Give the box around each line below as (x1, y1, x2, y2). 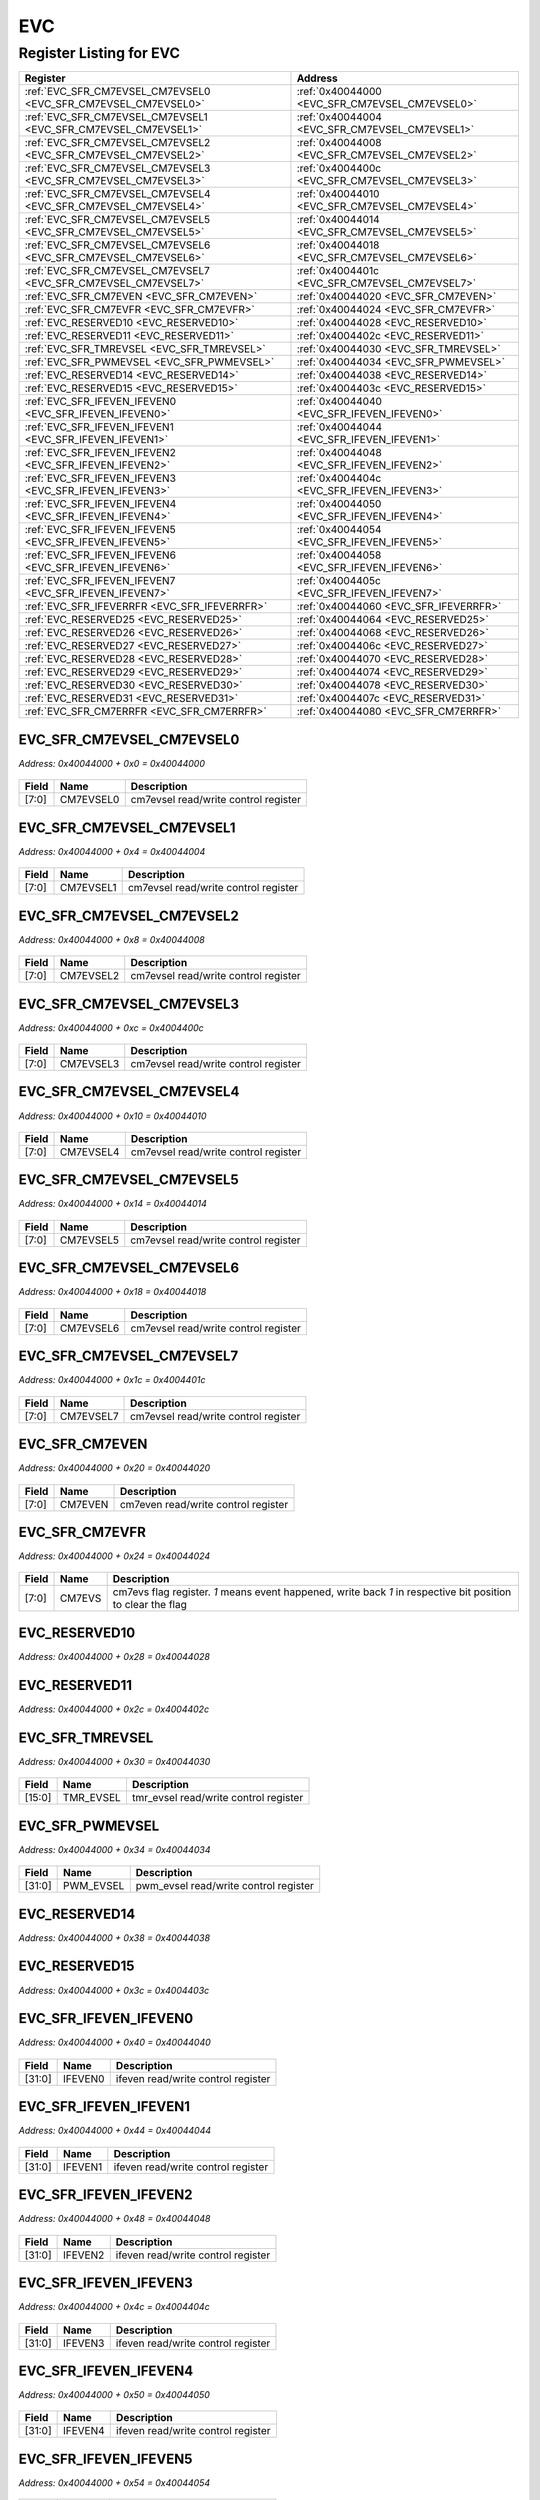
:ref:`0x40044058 (296, 548, 382, 562)
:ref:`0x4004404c (296, 471, 382, 485)
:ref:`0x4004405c (296, 574, 382, 588)
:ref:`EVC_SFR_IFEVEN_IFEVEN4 (24, 497, 177, 511)
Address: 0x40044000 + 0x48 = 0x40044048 (18, 2213, 211, 2225)
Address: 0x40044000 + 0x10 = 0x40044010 (18, 1110, 207, 1122)
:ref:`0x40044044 (296, 420, 383, 434)
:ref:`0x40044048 (296, 446, 382, 460)
